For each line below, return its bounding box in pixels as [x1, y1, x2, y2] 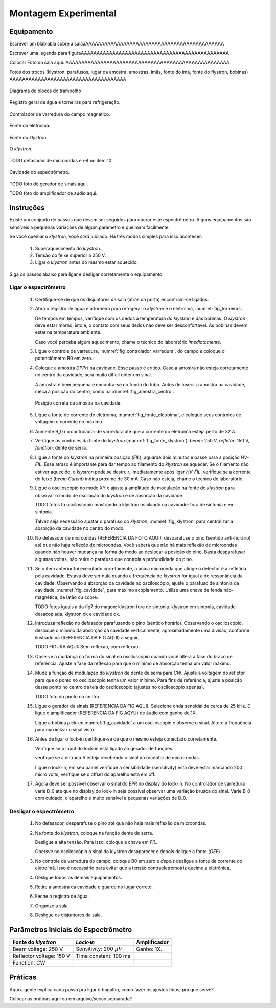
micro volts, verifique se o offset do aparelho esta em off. [35, 771, 156, 777]
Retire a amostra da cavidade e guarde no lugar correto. [35, 884, 153, 890]
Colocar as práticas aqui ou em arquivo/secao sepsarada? [9, 996, 132, 1002]
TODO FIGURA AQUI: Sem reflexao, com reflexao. [35, 644, 140, 650]
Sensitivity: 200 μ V [76, 945, 123, 952]
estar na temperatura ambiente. [35, 329, 102, 335]
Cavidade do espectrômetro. [9, 169, 70, 175]
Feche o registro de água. [35, 893, 89, 900]
